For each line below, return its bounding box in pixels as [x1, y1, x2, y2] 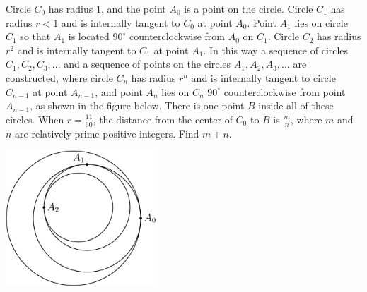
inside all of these [258, 98, 334, 113]
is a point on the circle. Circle [184, 1, 313, 16]
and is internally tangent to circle [191, 70, 336, 85]
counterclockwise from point [223, 84, 346, 99]
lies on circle [294, 15, 348, 30]
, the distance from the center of [93, 111, 233, 126]
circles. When [6, 111, 64, 126]
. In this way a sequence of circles [203, 42, 349, 57]
